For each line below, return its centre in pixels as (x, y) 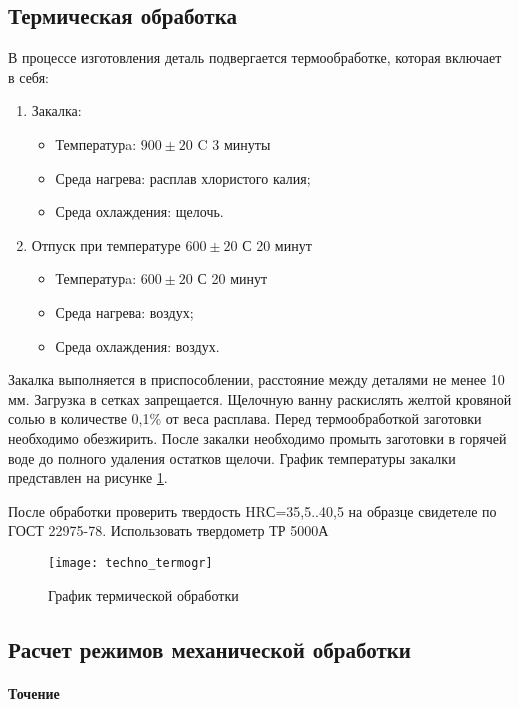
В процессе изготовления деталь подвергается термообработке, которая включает (255, 57)
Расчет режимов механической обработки (209, 648)
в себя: (28, 76)
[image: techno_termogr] (130, 562)
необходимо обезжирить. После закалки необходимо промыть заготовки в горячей (257, 437)
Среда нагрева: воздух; (124, 311)
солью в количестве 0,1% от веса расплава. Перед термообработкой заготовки (245, 418)
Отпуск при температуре (106, 244)
